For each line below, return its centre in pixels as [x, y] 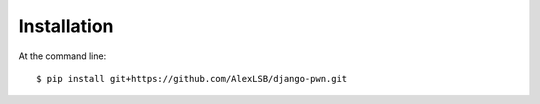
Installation [66, 26]
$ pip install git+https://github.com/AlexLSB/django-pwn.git [192, 78]
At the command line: [62, 56]
